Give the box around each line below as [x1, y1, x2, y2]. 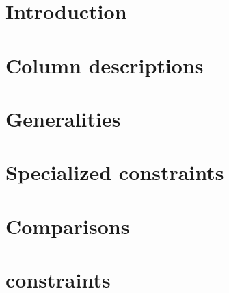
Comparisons [5, 212, 130, 240]
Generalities [5, 104, 121, 132]
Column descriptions [5, 51, 204, 79]
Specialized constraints [5, 158, 224, 186]
